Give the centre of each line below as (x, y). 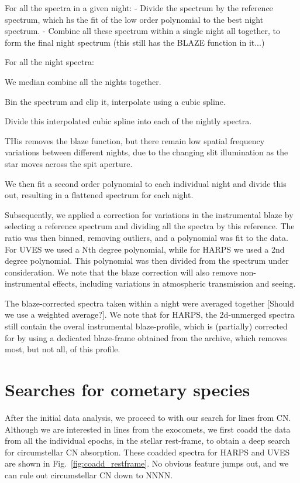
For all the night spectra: (49, 62)
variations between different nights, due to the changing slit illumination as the (146, 152)
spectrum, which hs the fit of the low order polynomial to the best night (134, 19)
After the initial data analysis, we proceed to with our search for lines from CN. (148, 417)
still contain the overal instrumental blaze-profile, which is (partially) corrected (146, 326)
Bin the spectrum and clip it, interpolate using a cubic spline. (115, 101)
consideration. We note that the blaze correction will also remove (121, 272)
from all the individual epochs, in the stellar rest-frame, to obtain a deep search (147, 441)
